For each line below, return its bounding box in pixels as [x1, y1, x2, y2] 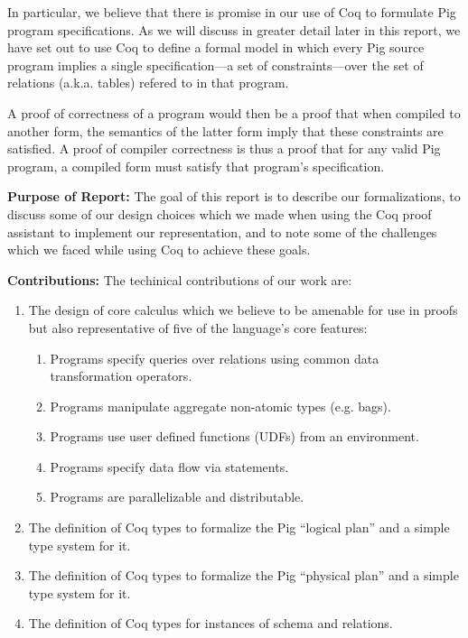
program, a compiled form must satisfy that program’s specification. [7, 156, 385, 175]
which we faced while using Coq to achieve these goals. [7, 240, 311, 259]
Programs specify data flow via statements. [50, 457, 289, 476]
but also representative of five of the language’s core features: [28, 318, 368, 337]
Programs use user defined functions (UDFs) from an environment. [50, 427, 419, 446]
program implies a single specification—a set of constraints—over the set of [7, 55, 424, 74]
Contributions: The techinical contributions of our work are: [7, 270, 352, 289]
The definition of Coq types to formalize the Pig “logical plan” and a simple [28, 518, 450, 537]
